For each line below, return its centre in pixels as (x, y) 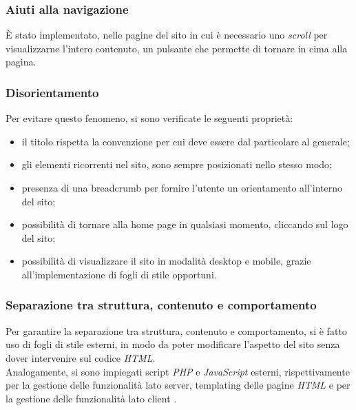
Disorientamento (52, 92)
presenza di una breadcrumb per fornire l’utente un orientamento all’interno (182, 187)
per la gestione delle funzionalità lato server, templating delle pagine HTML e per (178, 385)
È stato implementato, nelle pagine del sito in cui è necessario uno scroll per (167, 35)
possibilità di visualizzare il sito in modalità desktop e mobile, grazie (166, 261)
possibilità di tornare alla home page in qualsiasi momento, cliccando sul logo (185, 224)
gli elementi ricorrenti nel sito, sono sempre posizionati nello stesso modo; (177, 164)
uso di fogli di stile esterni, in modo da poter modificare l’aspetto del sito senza (173, 344)
